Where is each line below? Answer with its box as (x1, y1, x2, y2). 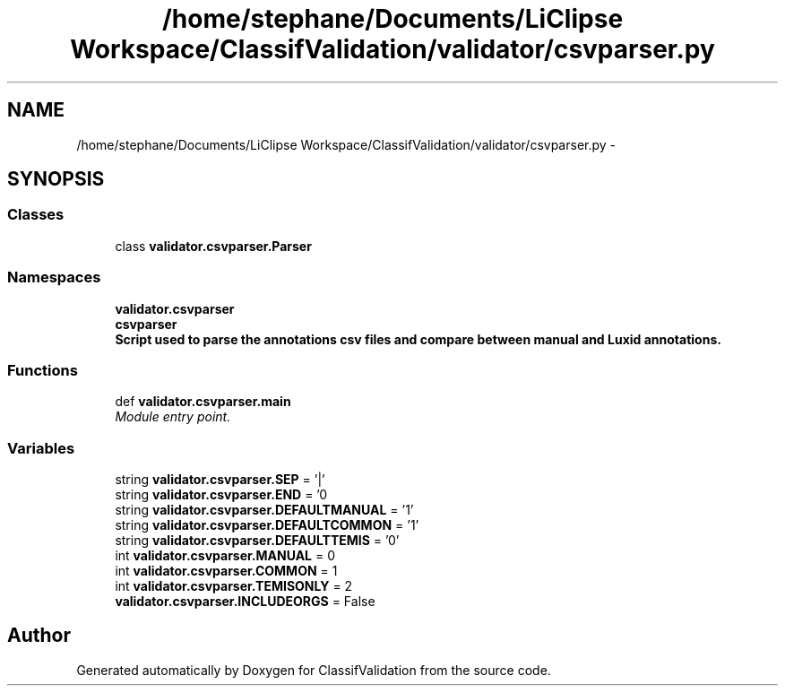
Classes (7, 205, 65, 224)
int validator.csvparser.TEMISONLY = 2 (115, 578, 353, 594)
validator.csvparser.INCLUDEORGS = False (115, 593, 375, 610)
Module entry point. (115, 409, 231, 425)
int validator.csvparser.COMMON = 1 (115, 563, 338, 579)
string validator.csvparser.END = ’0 (115, 487, 328, 503)
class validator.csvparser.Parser (115, 238, 312, 254)
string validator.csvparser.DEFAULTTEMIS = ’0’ (115, 533, 400, 549)
